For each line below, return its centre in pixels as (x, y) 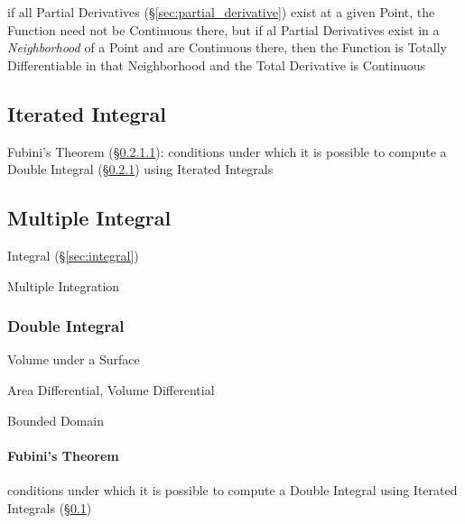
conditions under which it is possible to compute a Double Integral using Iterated (232, 489)
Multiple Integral (89, 218)
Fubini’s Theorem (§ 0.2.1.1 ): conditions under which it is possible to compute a (227, 151)
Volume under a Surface (74, 359)
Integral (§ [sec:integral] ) (73, 255)
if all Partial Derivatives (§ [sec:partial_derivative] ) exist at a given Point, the (221, 12)
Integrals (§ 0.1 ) (50, 507)
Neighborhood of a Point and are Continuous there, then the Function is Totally (227, 47)
